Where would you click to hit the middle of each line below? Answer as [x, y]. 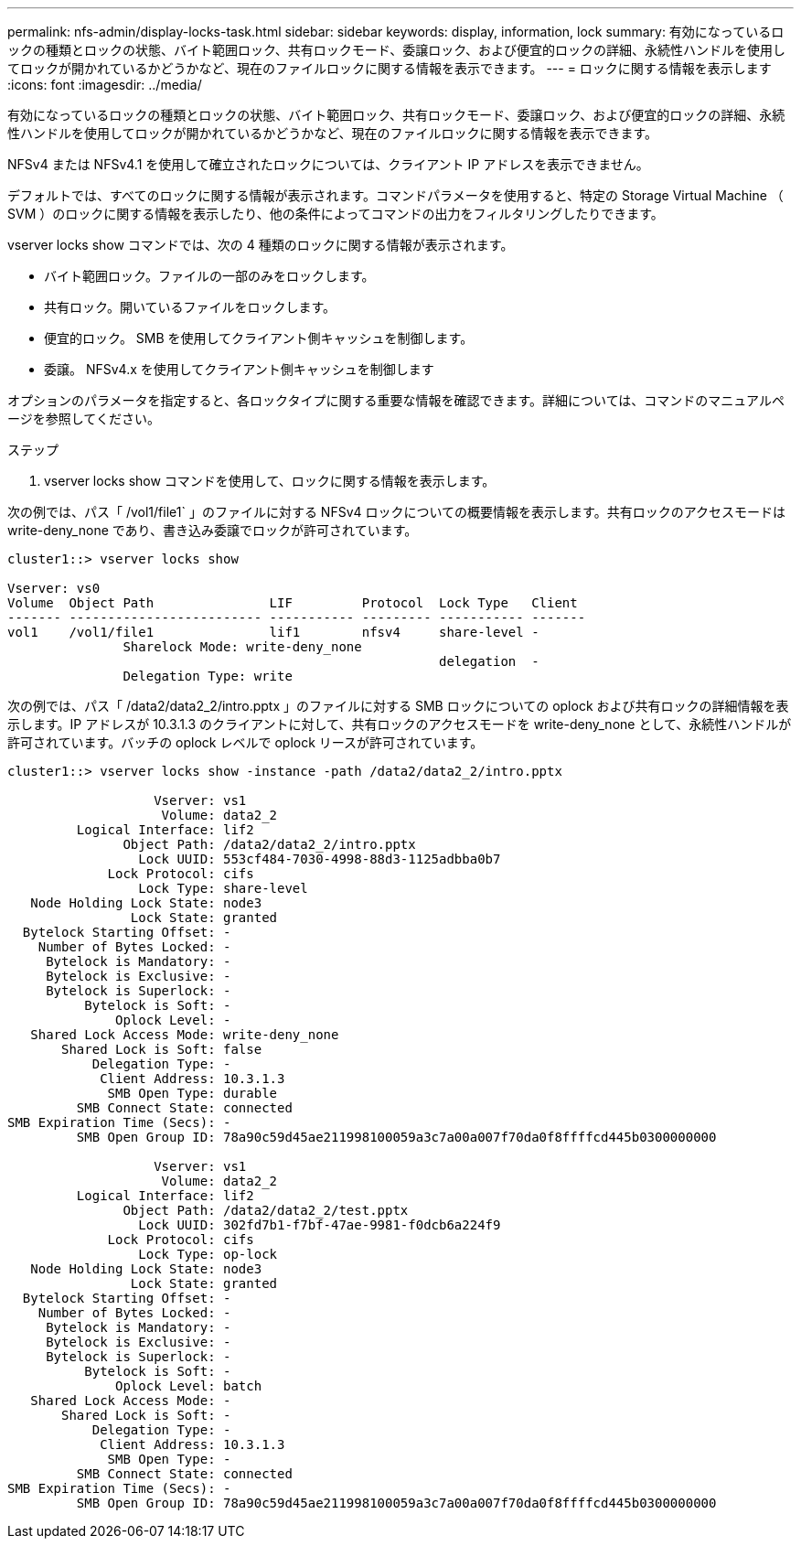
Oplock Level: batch [189, 1386]
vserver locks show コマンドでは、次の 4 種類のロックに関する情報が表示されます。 [261, 245]
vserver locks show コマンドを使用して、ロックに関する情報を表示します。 [270, 481]
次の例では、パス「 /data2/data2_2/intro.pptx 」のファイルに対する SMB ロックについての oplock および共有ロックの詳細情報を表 [398, 706]
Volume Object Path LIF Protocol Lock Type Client [293, 603]
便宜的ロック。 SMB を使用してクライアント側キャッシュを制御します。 [259, 338]
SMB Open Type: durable [192, 1093]
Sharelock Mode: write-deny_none [242, 647]
